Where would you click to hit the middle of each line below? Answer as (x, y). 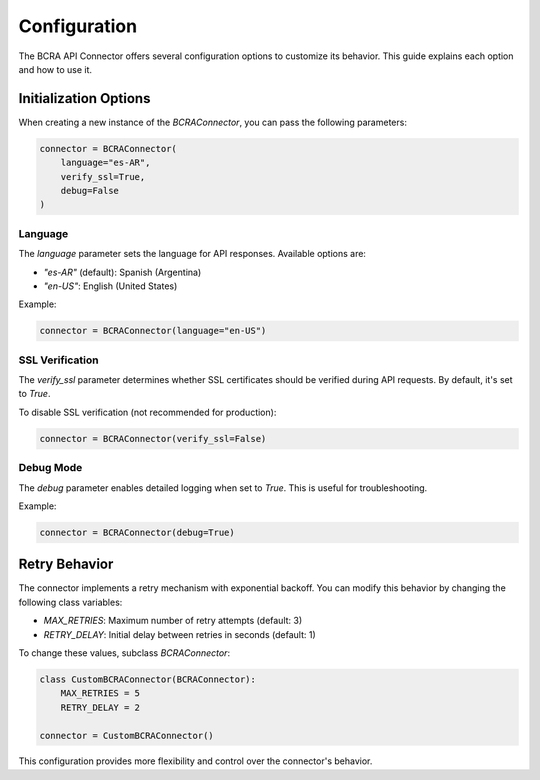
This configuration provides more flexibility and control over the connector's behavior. (195, 761)
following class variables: (70, 602)
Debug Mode (50, 468)
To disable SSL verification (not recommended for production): (147, 412)
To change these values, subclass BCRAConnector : (124, 652)
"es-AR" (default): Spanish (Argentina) (122, 272)
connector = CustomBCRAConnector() (126, 735)
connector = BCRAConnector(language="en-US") (153, 331)
